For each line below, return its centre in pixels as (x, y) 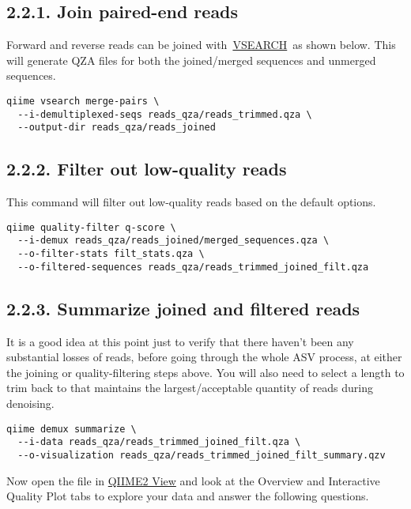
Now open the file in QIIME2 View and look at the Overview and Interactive (193, 480)
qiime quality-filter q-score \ (91, 227)
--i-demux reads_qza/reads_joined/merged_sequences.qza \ (173, 241)
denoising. (30, 403)
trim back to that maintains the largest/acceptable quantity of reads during (190, 388)
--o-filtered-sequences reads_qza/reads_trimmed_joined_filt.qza (193, 267)
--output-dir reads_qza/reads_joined (117, 128)
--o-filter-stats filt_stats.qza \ (111, 254)
